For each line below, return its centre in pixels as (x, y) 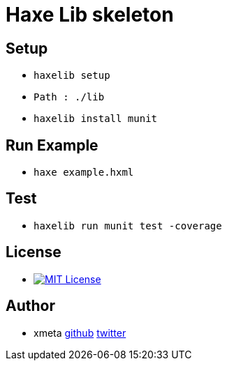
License (34, 252)
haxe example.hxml (84, 173)
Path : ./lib (69, 97)
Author (30, 306)
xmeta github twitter (80, 333)
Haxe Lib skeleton (90, 15)
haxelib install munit (96, 119)
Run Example (52, 145)
